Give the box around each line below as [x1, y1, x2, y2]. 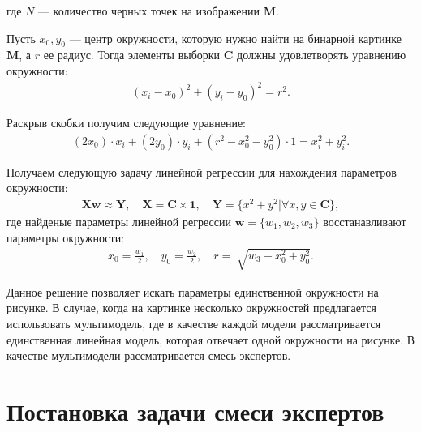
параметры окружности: [6, 229, 125, 246]
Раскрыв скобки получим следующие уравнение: [6, 114, 247, 131]
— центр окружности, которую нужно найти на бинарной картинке [69, 29, 402, 46]
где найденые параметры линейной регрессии [6, 213, 231, 230]
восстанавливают [323, 213, 406, 230]
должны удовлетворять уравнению [237, 46, 406, 63]
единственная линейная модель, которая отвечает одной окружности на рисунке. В [6, 331, 415, 348]
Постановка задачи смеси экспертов [6, 394, 384, 427]
